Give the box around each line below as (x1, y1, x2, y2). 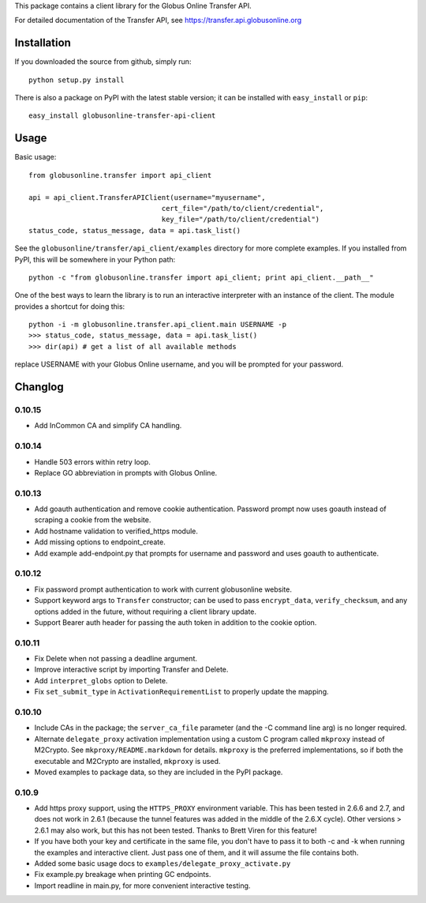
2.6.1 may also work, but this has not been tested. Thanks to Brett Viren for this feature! (34, 826, 317, 835)
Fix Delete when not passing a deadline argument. (34, 654, 197, 664)
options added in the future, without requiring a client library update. (34, 607, 256, 616)
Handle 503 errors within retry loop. (34, 457, 151, 466)
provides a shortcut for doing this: (14, 301, 125, 311)
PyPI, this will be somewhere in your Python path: (14, 254, 176, 264)
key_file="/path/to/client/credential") (161, 215, 320, 224)
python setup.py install (28, 75, 125, 85)
